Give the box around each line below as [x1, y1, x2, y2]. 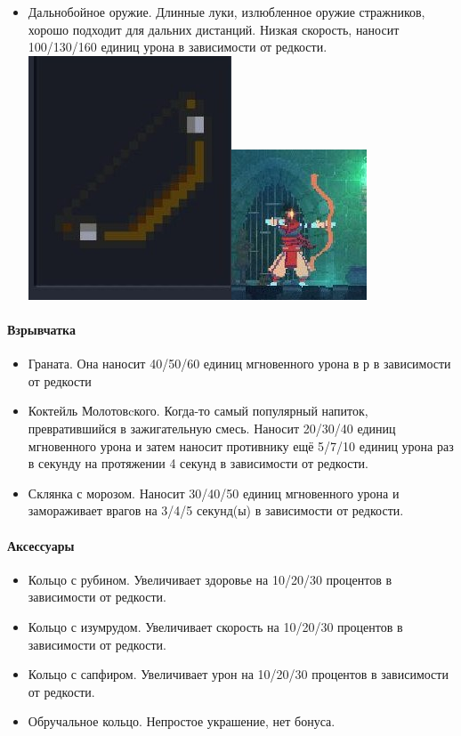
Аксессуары [7, 536, 75, 554]
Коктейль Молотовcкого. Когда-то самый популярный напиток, [28, 401, 368, 420]
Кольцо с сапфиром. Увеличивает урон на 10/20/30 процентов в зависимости [28, 665, 449, 683]
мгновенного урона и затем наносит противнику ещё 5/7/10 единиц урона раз [28, 436, 454, 455]
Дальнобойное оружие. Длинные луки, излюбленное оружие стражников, [28, 3, 425, 20]
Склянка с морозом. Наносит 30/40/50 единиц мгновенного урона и [28, 483, 400, 502]
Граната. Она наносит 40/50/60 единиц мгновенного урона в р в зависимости [28, 354, 451, 373]
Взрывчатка [7, 319, 76, 338]
